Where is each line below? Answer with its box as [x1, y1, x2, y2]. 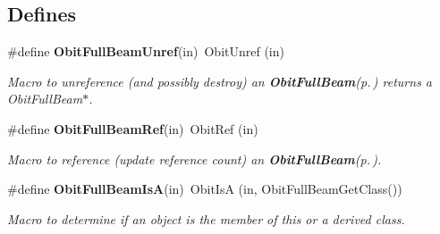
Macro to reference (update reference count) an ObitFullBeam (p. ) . [7, 149, 382, 168]
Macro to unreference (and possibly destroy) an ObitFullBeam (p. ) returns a [7, 71, 433, 90]
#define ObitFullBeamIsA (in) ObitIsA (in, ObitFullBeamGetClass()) [7, 180, 402, 198]
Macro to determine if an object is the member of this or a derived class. [7, 209, 405, 228]
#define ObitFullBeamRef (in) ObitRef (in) [7, 119, 258, 138]
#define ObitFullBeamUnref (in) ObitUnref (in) [7, 42, 284, 61]
